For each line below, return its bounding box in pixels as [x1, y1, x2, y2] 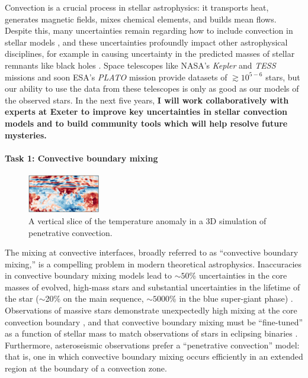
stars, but [265, 70, 300, 83]
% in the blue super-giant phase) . [169, 292, 293, 305]
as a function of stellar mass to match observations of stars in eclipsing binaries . [5, 327, 298, 340]
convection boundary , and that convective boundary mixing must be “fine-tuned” [5, 315, 303, 328]
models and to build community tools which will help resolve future [5, 117, 288, 129]
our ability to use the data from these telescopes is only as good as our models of [5, 82, 299, 95]
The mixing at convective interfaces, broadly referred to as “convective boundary [5, 246, 299, 259]
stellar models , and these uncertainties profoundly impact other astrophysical [5, 35, 288, 48]
